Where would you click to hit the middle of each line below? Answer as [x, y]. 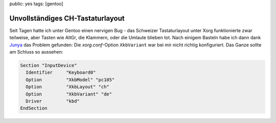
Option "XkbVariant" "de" [69, 94]
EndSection [34, 108]
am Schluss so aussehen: [36, 52]
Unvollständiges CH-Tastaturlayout [67, 18]
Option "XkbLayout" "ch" [67, 87]
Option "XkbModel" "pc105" [70, 80]
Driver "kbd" [53, 101]
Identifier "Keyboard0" [61, 72]
